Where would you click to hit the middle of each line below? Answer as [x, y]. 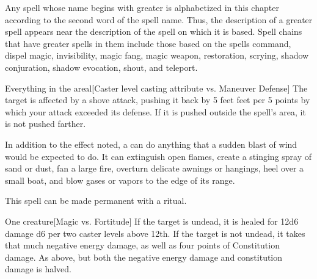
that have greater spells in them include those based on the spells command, [148, 43]
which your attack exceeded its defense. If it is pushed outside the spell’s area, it [155, 111]
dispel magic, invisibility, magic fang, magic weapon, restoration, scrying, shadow [157, 55]
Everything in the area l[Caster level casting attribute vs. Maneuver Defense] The [156, 88]
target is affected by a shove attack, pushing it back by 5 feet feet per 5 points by [158, 100]
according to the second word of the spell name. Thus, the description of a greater [159, 19]
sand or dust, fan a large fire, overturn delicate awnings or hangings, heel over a [155, 168]
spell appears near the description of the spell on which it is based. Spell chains [154, 31]
